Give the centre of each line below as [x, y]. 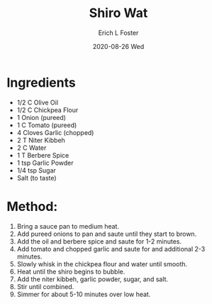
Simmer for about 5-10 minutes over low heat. [84, 294]
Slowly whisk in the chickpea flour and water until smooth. [102, 264]
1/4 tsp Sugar [36, 170]
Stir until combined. [45, 286]
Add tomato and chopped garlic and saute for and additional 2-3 [111, 249]
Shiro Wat [118, 13]
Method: [32, 206]
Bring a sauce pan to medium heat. [68, 226]
